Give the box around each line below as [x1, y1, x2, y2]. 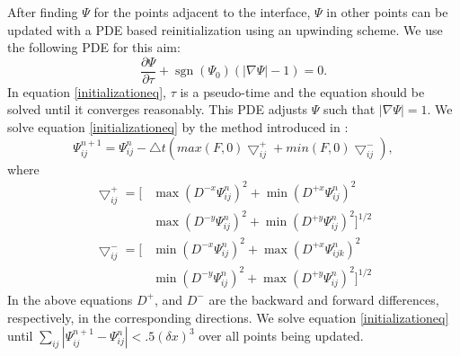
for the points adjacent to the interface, [93, 3, 311, 21]
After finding [7, 3, 78, 21]
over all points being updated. [199, 326, 364, 345]
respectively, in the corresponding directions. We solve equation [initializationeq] [7, 307, 449, 326]
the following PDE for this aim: [7, 38, 181, 57]
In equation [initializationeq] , [7, 82, 167, 101]
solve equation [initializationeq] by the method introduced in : [7, 118, 349, 137]
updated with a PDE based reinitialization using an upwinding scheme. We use [7, 20, 443, 39]
